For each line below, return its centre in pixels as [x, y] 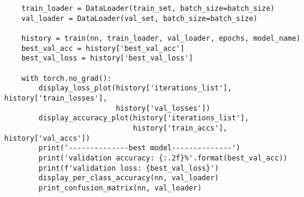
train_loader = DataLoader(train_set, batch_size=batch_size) [148, 8]
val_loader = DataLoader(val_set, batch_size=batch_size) [139, 18]
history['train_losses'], [56, 98]
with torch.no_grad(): [66, 78]
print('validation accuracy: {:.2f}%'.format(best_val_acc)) [163, 158]
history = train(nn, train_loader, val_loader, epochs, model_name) [161, 38]
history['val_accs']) [47, 138]
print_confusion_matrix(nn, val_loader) [120, 188]
